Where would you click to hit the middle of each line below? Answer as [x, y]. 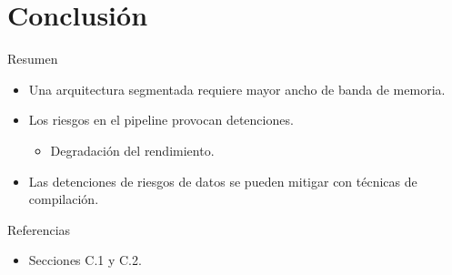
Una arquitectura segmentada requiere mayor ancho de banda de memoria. [237, 89]
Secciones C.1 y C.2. [85, 260]
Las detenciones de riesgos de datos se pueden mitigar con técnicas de [223, 181]
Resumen [33, 59]
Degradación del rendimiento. [132, 150]
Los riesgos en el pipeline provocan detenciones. [161, 120]
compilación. [64, 199]
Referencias [39, 229]
